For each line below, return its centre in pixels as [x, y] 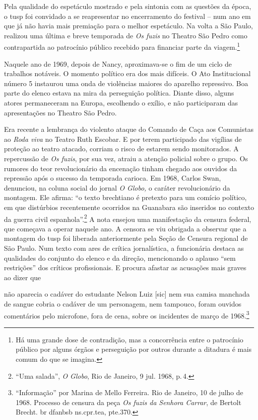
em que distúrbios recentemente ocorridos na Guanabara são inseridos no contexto [129, 207]
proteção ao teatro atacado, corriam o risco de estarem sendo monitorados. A [122, 149]
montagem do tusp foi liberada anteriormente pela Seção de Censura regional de [126, 238]
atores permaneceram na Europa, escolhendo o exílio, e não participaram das [121, 103]
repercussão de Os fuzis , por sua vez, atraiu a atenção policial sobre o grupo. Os [126, 158]
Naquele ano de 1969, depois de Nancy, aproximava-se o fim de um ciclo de [118, 63]
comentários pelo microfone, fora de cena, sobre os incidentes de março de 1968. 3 [127, 315]
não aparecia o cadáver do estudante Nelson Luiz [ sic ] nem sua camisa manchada [127, 294]
